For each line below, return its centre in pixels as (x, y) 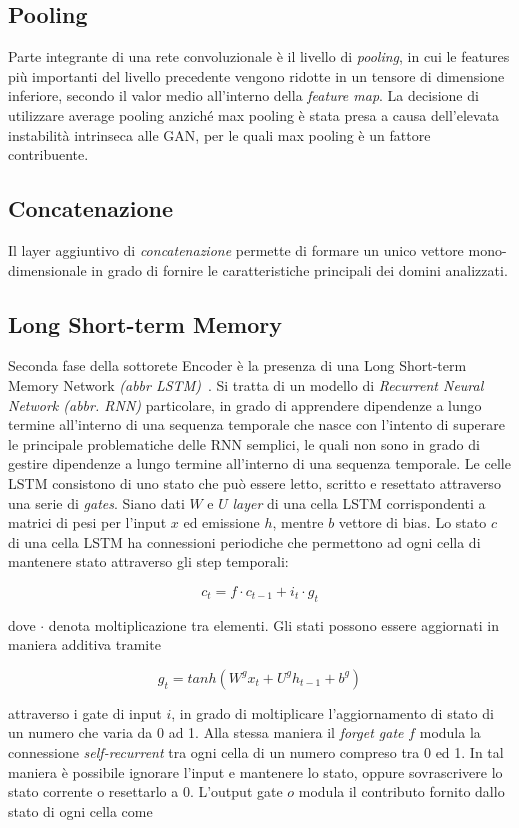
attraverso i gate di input (85, 712)
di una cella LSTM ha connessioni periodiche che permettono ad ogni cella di (244, 541)
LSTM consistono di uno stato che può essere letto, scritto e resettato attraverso (254, 482)
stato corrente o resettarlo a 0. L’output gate (145, 791)
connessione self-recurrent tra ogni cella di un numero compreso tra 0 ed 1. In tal (256, 752)
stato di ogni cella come (80, 810)
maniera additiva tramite (84, 644)
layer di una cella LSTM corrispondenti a (359, 502)
